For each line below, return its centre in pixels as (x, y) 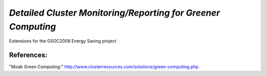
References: (28, 55)
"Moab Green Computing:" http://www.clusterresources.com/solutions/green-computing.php (104, 67)
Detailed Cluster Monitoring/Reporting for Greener (115, 13)
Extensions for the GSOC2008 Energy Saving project (63, 41)
